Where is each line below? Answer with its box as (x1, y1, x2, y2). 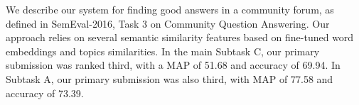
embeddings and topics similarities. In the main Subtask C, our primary (6, 43, 320, 58)
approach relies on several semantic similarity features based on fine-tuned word (6, 30, 354, 45)
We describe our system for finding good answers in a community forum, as (6, 2, 334, 16)
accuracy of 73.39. (6, 85, 84, 100)
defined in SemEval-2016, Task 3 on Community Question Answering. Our (6, 16, 330, 31)
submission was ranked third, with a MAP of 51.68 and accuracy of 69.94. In (6, 57, 341, 72)
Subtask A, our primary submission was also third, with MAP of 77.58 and (6, 71, 333, 86)
